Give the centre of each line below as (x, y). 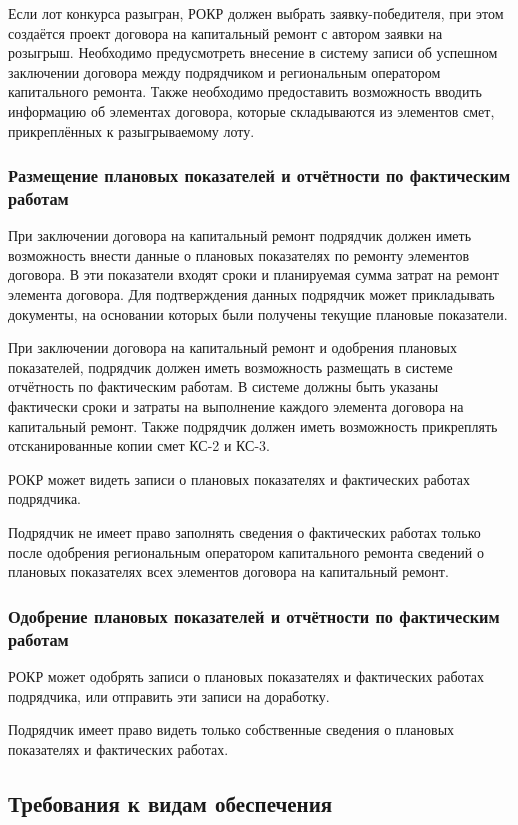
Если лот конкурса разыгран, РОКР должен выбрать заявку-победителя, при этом (256, 13)
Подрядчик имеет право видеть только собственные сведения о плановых (231, 729)
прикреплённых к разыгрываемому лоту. (131, 130)
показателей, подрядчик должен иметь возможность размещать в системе (230, 366)
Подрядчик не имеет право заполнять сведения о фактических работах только (244, 532)
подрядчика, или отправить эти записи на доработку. (169, 695)
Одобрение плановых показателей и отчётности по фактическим (254, 615)
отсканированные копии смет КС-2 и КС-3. (139, 445)
